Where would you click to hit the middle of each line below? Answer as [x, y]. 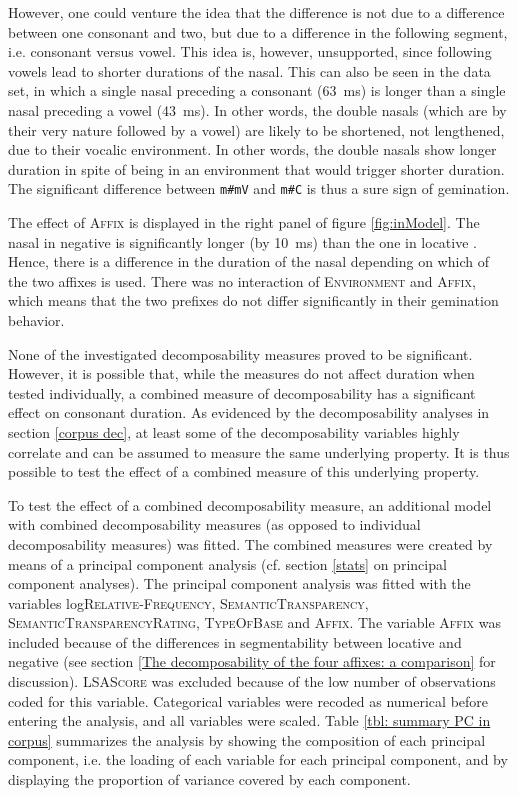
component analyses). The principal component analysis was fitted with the [239, 583]
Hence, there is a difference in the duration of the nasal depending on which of [248, 261]
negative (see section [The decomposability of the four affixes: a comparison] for [252, 661]
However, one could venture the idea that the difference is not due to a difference [256, 12]
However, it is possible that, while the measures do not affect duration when [241, 373]
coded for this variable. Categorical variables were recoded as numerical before [248, 700]
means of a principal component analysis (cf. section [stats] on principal [227, 563]
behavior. [36, 319]
